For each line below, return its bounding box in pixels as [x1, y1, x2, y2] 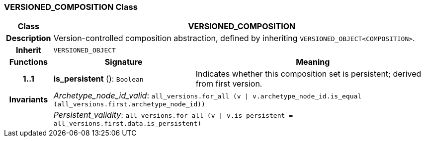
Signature [104, 57, 143, 67]
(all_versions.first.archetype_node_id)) [53, 100, 205, 108]
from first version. [195, 79, 262, 89]
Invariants [9, 94, 48, 104]
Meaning [296, 57, 330, 67]
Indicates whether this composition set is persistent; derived [195, 69, 422, 79]
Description [6, 33, 51, 44]
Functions [9, 57, 48, 67]
